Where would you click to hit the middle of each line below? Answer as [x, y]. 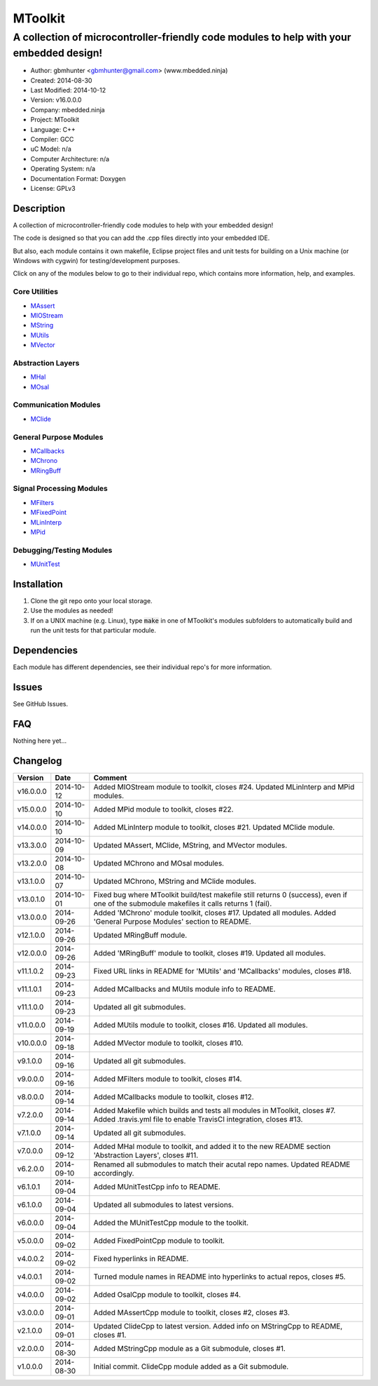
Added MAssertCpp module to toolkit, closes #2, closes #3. [191, 1312]
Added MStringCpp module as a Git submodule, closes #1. [190, 1348]
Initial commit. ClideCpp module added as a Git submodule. [191, 1366]
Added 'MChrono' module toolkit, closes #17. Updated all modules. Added [215, 913]
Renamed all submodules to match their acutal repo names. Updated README [222, 1164]
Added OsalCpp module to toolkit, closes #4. [167, 1294]
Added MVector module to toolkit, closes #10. [168, 1043]
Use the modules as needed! [72, 611]
